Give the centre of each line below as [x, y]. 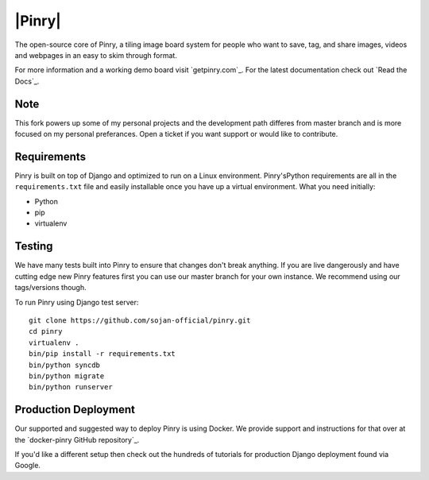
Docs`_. [27, 81]
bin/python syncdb [65, 365]
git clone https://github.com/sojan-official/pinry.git [140, 320]
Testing [34, 246]
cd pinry [46, 331]
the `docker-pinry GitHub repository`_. [77, 439]
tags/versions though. [50, 288]
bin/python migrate [67, 376]
